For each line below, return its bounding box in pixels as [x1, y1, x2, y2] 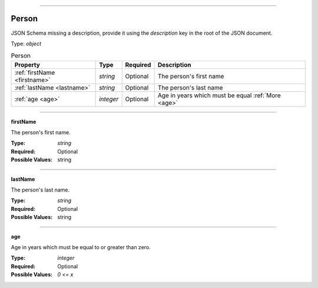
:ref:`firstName [14, 68, 55, 77]
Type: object [11, 40, 41, 47]
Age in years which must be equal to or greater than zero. [11, 243, 151, 250]
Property [14, 61, 41, 69]
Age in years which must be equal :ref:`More [157, 91, 281, 100]
